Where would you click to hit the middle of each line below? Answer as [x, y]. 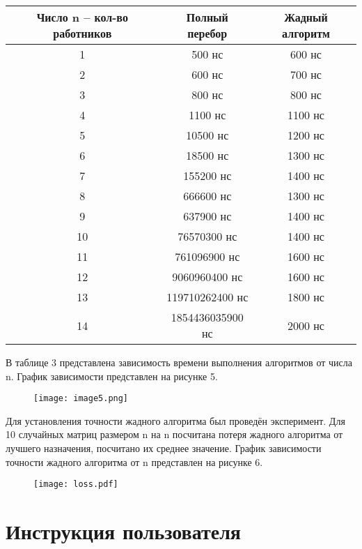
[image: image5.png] [81, 399]
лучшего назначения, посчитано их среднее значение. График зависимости [164, 448]
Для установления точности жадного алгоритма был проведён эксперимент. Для [175, 420]
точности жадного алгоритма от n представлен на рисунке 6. [134, 461]
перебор [207, 33]
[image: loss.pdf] [76, 484]
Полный [207, 17]
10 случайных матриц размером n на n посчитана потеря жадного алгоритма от [174, 434]
